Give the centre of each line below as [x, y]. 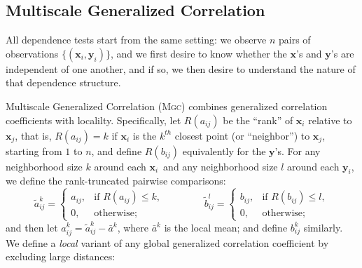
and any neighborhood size [221, 166]
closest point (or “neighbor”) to [242, 135]
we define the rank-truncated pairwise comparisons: [116, 181]
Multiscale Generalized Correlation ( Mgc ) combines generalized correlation [167, 106]
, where [133, 227]
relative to [330, 120]
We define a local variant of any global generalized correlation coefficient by [167, 242]
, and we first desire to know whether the [199, 53]
